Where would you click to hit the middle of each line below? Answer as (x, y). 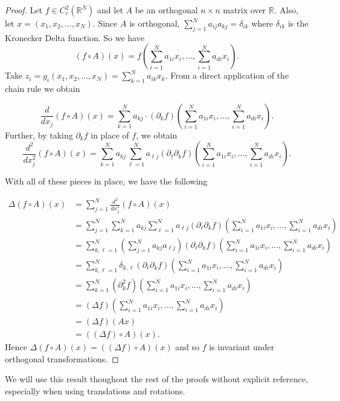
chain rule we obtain (43, 89)
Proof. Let (24, 10)
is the (298, 23)
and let (110, 10)
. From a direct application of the (227, 75)
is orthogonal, (155, 23)
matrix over (245, 10)
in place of (110, 135)
